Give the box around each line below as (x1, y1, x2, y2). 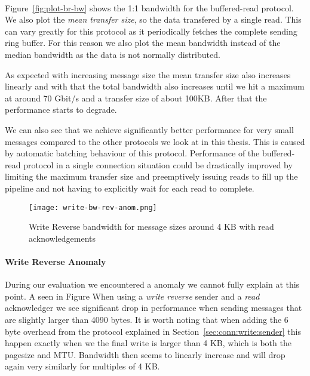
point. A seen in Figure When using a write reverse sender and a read (5, 289, 260, 302)
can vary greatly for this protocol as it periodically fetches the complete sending (5, 24, 297, 37)
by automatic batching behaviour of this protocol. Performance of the (5, 147, 260, 159)
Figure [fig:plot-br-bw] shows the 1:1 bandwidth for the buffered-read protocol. (5, 1, 294, 14)
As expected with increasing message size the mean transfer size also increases (5, 68, 291, 81)
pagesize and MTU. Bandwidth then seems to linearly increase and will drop (5, 348, 286, 360)
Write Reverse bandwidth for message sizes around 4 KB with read (29, 220, 274, 233)
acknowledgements (29, 232, 96, 244)
